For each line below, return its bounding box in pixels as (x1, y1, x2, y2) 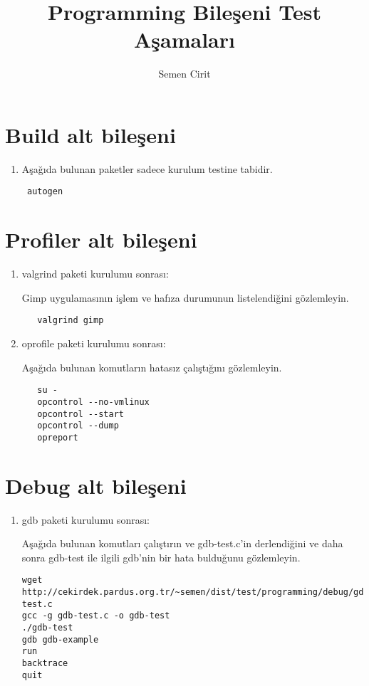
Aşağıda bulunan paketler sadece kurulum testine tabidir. (21, 161, 273, 176)
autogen (26, 186, 63, 197)
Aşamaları (134, 25, 235, 54)
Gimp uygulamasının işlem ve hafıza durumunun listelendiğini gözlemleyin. (21, 290, 349, 305)
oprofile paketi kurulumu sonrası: (21, 336, 166, 351)
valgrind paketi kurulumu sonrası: (21, 266, 169, 281)
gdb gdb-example (21, 634, 99, 645)
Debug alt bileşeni (5, 470, 187, 500)
